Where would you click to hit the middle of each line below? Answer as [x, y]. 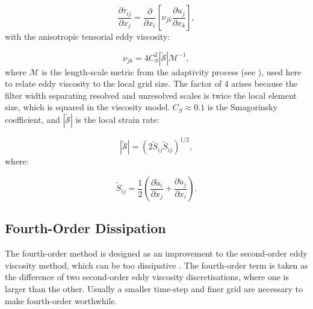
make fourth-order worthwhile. [61, 300]
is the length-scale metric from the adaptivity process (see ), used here [172, 71]
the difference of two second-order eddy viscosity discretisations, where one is [147, 277]
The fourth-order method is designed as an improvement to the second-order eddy [156, 253]
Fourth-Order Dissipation [85, 228]
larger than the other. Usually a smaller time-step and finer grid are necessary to [154, 289]
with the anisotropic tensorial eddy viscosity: [88, 36]
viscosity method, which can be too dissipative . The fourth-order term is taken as [156, 265]
